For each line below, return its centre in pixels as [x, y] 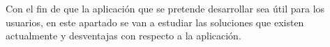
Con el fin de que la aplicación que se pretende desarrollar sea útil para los [165, 8]
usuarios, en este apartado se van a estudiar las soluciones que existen [155, 22]
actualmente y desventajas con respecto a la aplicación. [123, 36]
